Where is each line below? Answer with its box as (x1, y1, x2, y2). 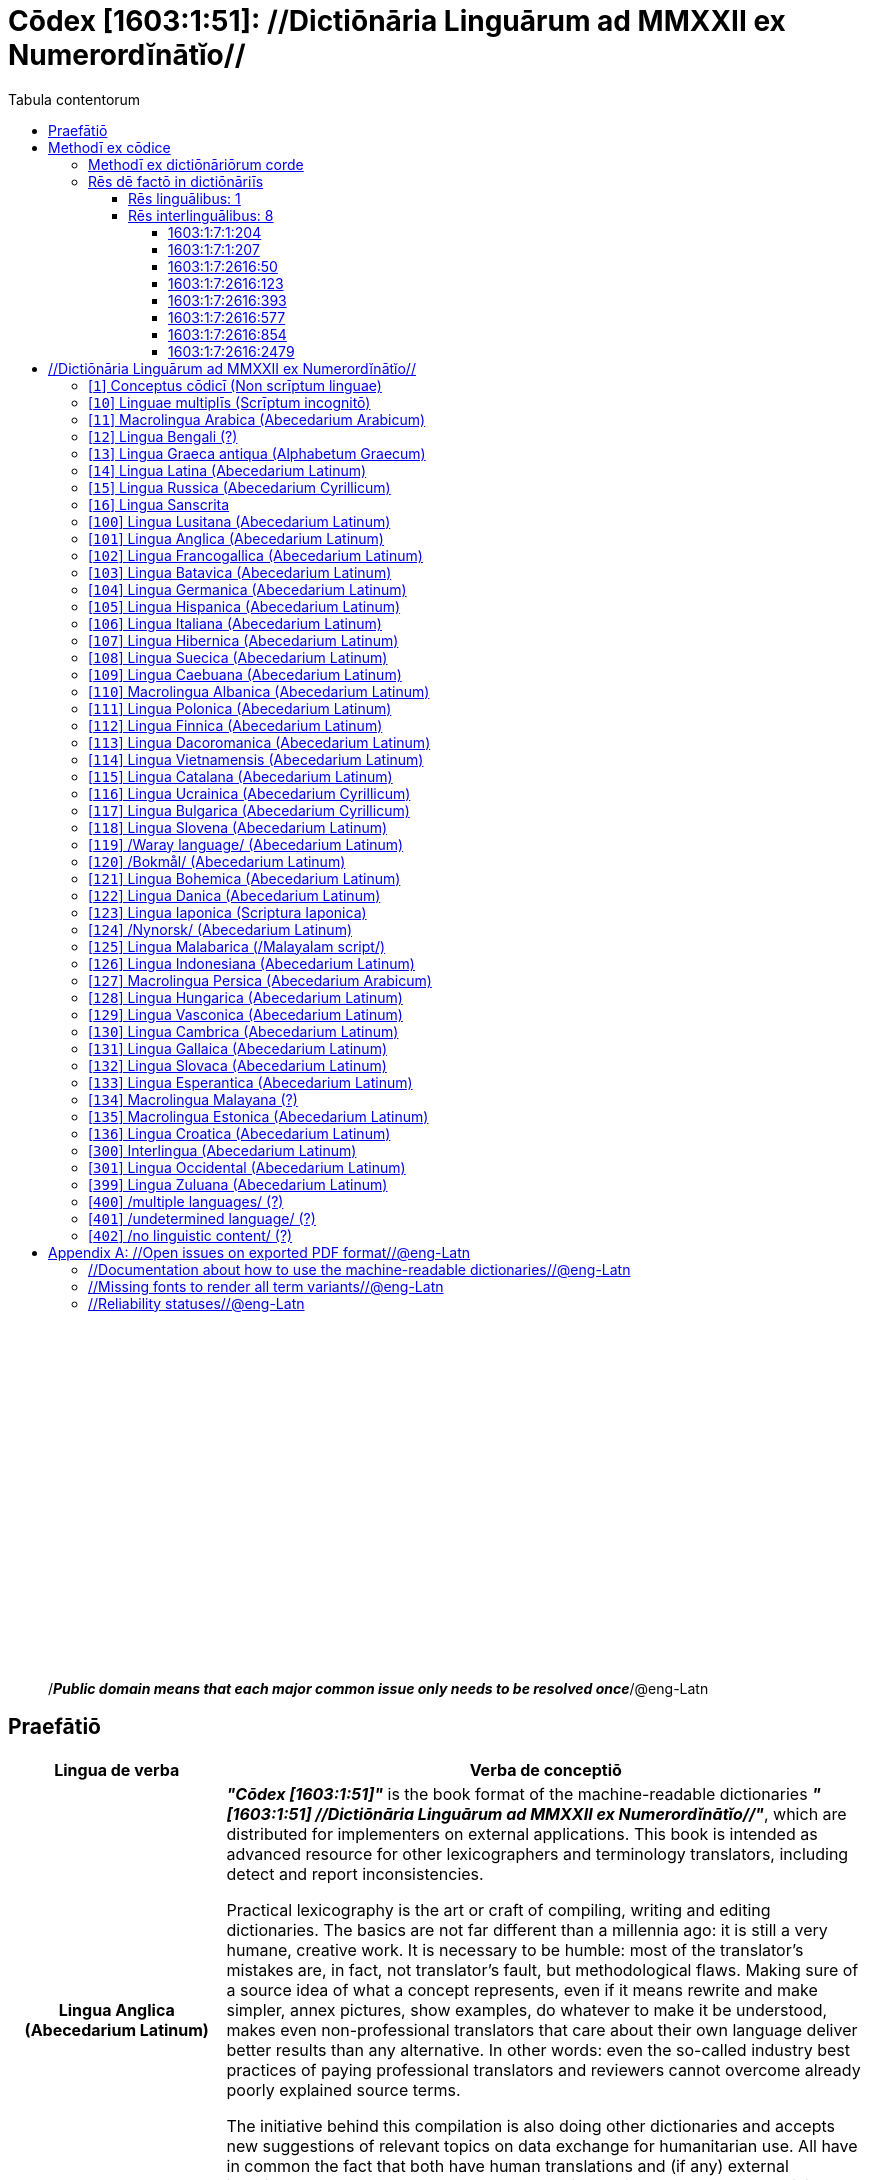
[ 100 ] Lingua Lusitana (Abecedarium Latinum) (88, 512, 391, 530)
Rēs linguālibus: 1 (128, 189, 241, 207)
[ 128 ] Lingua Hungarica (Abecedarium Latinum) (88, 988, 403, 1006)
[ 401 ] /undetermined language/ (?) (88, 1209, 316, 1227)
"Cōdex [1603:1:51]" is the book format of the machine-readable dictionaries (226, 1783, 808, 1804)
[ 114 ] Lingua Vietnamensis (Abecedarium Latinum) (88, 750, 424, 768)
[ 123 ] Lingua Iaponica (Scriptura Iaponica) (88, 903, 367, 921)
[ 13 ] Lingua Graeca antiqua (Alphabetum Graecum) (88, 444, 426, 462)
